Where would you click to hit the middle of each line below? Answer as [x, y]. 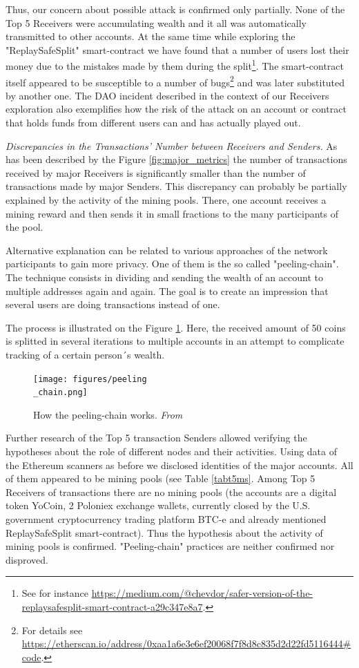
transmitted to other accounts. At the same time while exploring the [151, 36]
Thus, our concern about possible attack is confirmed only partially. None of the [175, 9]
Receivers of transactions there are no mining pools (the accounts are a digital [171, 492]
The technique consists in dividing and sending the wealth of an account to [164, 277]
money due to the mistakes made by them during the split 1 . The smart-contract [175, 65]
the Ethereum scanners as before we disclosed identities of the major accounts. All [179, 465]
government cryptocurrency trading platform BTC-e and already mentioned [166, 519]
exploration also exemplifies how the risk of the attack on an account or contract [176, 109]
